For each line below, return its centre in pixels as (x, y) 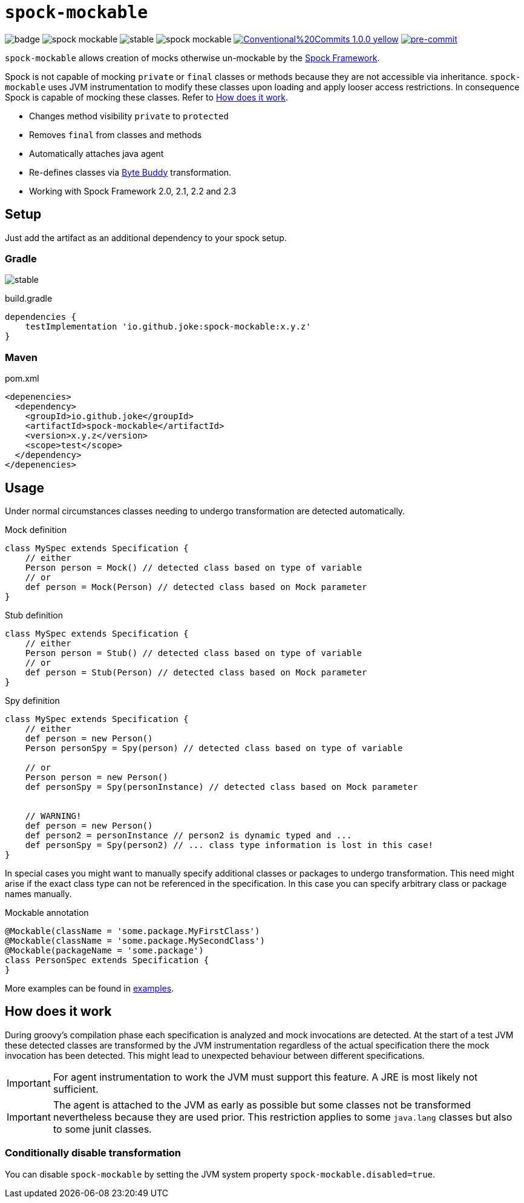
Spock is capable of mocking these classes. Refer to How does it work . (147, 97)
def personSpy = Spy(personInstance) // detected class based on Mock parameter (221, 787)
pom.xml (22, 379)
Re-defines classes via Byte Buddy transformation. (130, 172)
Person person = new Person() (97, 777)
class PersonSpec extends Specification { (107, 960)
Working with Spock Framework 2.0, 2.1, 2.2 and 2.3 (133, 191)
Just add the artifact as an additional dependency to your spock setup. (146, 237)
